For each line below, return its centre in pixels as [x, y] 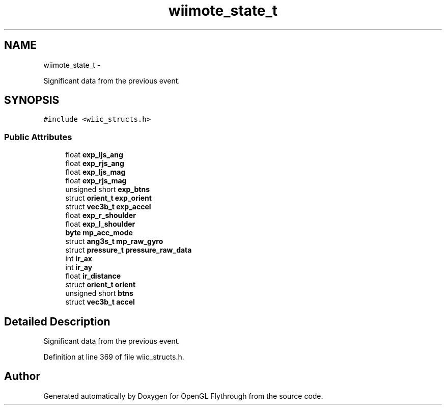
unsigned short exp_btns [107, 189]
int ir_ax [79, 259]
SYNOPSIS [32, 100]
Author [22, 376]
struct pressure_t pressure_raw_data [129, 250]
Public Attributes [38, 137]
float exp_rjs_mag [96, 181]
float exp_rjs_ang [95, 163]
